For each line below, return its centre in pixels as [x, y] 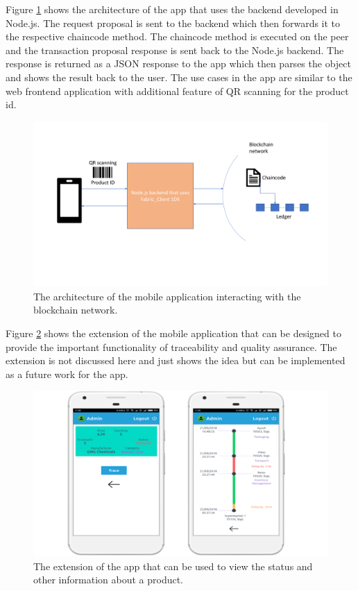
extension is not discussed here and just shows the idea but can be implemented [176, 360]
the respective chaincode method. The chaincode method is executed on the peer [177, 36]
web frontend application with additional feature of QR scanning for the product [177, 91]
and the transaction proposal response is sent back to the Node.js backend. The [175, 50]
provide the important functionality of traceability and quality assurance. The [171, 346]
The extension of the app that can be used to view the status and [173, 566]
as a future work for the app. [67, 374]
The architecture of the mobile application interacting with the [167, 296]
